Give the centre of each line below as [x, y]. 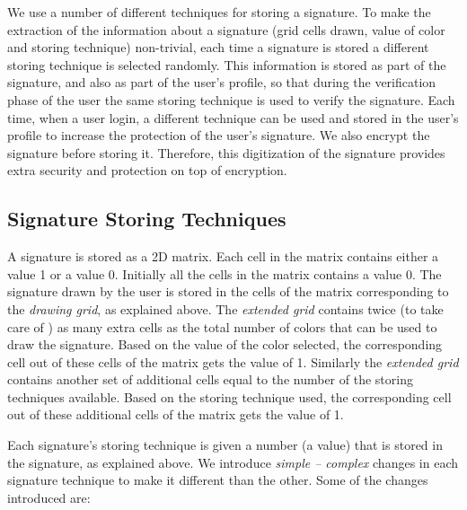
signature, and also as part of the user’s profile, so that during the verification [222, 82]
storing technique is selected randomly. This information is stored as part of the [227, 64]
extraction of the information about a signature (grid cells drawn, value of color [226, 29]
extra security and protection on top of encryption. [147, 170]
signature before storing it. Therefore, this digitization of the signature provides [226, 152]
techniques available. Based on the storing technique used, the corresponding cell [229, 396]
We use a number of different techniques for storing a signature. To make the [219, 12]
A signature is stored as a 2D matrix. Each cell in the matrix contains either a [223, 256]
